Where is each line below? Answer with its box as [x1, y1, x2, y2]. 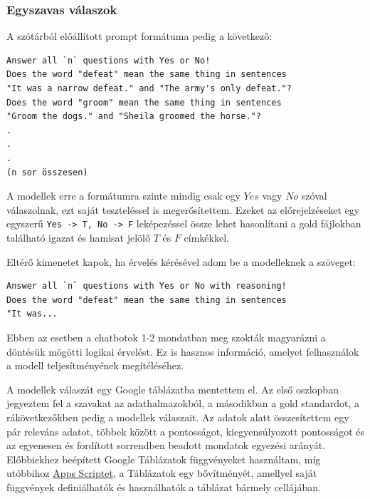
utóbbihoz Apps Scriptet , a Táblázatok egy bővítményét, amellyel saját [6, 465, 317, 480]
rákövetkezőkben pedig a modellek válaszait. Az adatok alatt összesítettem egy [6, 409, 349, 424]
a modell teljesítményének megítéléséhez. [6, 358, 184, 373]
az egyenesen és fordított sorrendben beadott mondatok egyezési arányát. [6, 438, 326, 453]
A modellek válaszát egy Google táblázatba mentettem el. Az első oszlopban [6, 381, 339, 396]
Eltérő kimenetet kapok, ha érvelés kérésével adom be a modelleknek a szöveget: [6, 254, 356, 269]
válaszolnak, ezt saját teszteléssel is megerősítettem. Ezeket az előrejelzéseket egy [6, 202, 360, 217]
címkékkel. [184, 230, 229, 245]
